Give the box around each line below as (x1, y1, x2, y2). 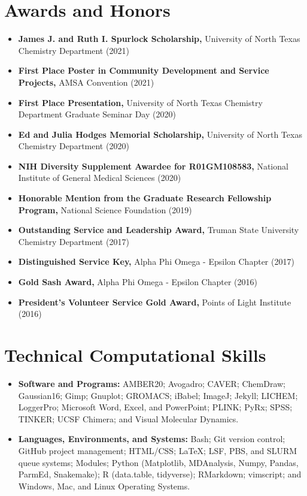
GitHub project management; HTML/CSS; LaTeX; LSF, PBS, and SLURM (18, 444, 297, 456)
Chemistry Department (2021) (18, 44, 129, 56)
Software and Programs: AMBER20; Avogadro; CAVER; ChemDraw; (18, 377, 286, 389)
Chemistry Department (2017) (18, 235, 129, 247)
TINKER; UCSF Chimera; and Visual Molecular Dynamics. (18, 412, 239, 425)
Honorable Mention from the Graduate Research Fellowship (18, 192, 272, 204)
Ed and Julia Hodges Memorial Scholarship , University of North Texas (18, 128, 302, 140)
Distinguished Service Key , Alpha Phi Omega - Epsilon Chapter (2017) (18, 255, 294, 268)
